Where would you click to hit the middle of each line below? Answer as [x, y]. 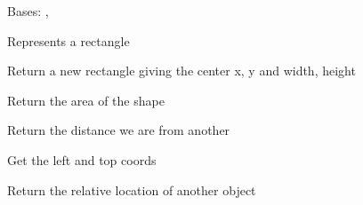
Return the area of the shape [86, 100]
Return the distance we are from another [119, 130]
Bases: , [28, 11]
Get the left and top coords [82, 159]
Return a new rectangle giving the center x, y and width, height [181, 71]
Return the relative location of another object [132, 189]
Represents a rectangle [69, 40]
